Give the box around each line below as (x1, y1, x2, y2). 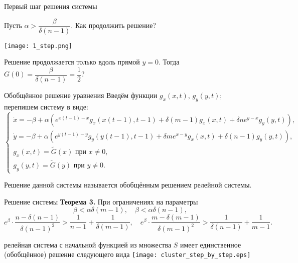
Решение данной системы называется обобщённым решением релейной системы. (4, 179, 252, 190)
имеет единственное (180, 239, 241, 249)
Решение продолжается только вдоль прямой (4, 56, 140, 67)
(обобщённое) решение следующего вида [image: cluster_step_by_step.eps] (4, 249, 251, 259)
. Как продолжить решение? (71, 20, 157, 30)
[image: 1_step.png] (4, 42, 73, 49)
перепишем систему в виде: (4, 101, 88, 111)
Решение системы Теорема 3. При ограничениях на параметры (4, 196, 198, 206)
